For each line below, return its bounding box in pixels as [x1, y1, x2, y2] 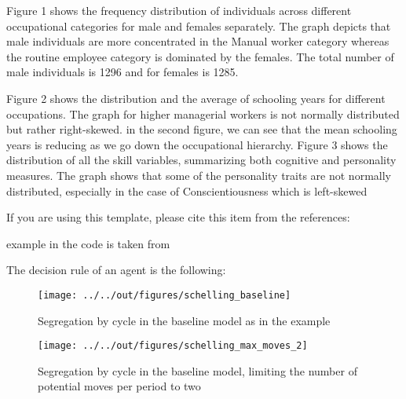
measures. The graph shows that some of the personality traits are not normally [6, 167, 391, 183]
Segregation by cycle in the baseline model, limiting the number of [38, 362, 357, 379]
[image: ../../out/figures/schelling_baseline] [38, 289, 291, 301]
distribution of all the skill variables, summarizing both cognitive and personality [6, 152, 397, 168]
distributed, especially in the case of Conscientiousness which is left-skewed [6, 182, 368, 199]
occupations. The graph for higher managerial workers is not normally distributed [6, 105, 400, 122]
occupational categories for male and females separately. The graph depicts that [6, 17, 391, 34]
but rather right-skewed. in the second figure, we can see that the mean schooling [6, 121, 397, 137]
